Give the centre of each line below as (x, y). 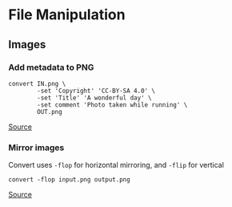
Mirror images (36, 148)
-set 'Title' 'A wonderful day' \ (94, 98)
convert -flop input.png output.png (69, 180)
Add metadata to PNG (51, 67)
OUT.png (50, 112)
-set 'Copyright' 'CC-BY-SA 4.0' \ (96, 91)
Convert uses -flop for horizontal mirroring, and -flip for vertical (116, 165)
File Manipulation (67, 15)
